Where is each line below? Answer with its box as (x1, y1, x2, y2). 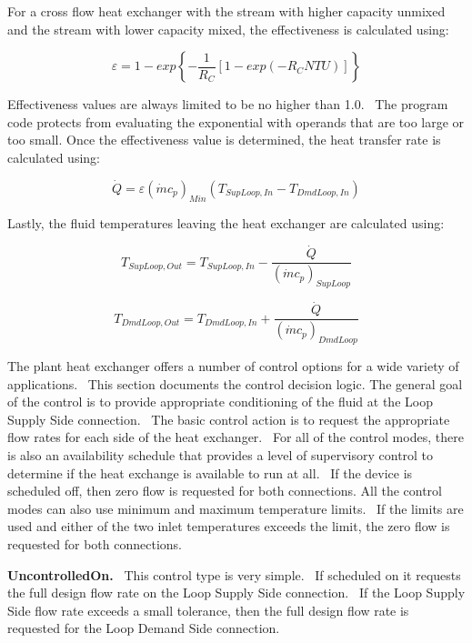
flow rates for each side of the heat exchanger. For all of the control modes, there (7, 427, 464, 447)
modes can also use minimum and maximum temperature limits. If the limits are (7, 498, 464, 517)
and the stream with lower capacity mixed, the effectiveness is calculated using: (7, 19, 449, 38)
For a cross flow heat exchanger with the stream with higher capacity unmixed (7, 2, 446, 20)
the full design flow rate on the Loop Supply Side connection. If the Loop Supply (7, 583, 466, 602)
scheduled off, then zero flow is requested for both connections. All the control (7, 481, 443, 500)
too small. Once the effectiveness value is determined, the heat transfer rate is (7, 130, 441, 149)
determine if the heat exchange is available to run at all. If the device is (7, 463, 413, 482)
